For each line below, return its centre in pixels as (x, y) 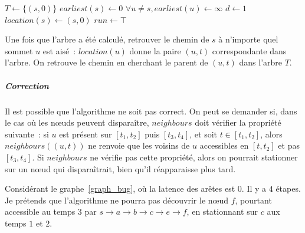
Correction (27, 85)
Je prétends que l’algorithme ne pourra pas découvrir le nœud (117, 200)
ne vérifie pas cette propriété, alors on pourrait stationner (194, 157)
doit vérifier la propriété (238, 122)
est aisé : (59, 50)
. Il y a (254, 188)
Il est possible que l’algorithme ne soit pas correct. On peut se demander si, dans (151, 111)
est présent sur (86, 134)
